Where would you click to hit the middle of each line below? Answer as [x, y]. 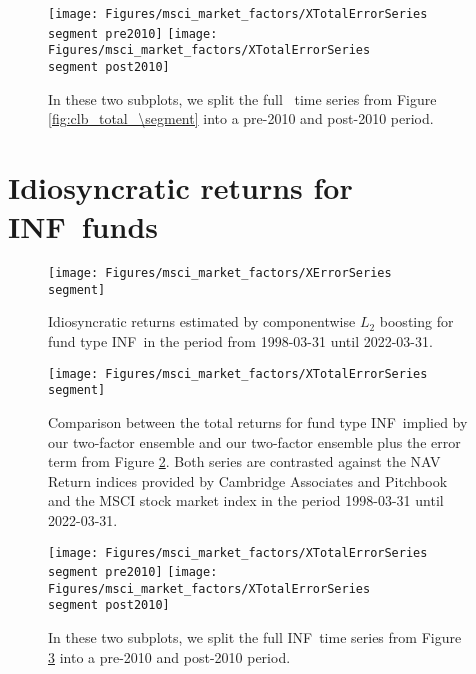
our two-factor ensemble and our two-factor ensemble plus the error [254, 441]
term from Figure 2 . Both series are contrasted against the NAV [244, 461]
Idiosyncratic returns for [180, 187]
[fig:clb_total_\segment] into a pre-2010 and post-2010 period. [241, 118]
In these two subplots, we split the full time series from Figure [242, 98]
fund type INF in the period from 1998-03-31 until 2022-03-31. [240, 341]
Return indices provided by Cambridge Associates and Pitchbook [248, 480]
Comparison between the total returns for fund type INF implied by [258, 421]
